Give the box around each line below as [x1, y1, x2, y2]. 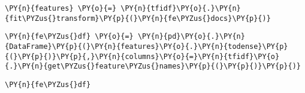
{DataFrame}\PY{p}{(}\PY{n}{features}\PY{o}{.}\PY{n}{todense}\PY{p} [5, 42, 288, 51]
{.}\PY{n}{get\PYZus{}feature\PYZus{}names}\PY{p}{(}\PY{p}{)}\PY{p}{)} [5, 62, 301, 71]
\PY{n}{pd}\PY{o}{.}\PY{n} [137, 32, 245, 41]
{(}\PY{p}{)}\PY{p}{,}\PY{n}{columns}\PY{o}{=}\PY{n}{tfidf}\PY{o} [5, 52, 280, 61]
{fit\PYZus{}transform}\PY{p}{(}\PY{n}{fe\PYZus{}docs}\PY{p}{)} [5, 14, 271, 23]
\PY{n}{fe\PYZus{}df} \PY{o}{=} [5, 32, 134, 41]
